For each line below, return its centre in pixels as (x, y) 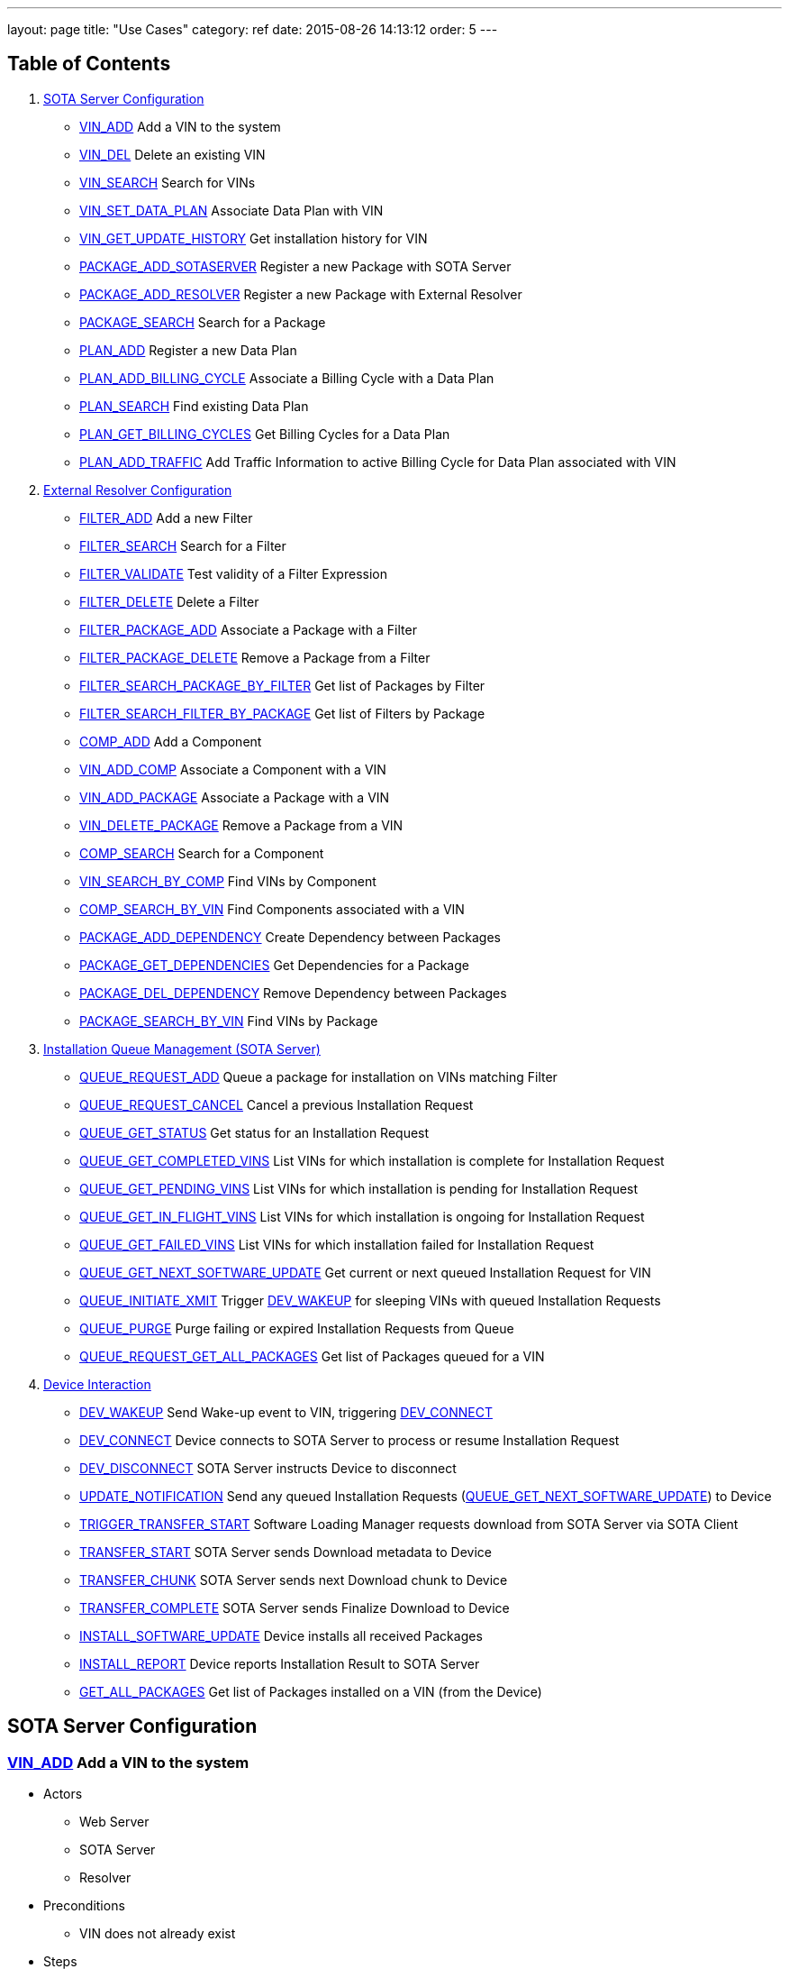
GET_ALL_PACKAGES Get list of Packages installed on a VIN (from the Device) (311, 1691)
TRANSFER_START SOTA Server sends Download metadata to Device (286, 1552)
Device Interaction (97, 1384)
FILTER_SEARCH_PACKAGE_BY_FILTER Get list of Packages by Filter (282, 685)
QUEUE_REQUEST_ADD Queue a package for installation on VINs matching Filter (318, 1076)
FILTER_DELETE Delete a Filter (169, 601)
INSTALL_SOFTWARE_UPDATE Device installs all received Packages (281, 1635)
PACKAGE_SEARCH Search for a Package (203, 322)
